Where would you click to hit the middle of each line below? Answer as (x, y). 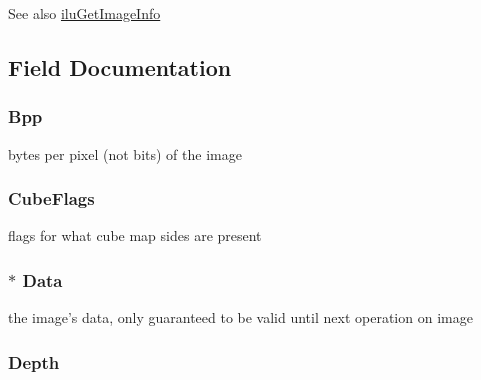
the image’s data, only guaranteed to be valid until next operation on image (240, 317)
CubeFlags (51, 198)
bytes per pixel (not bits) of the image (125, 153)
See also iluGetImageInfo (84, 13)
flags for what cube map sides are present (135, 235)
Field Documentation (120, 66)
